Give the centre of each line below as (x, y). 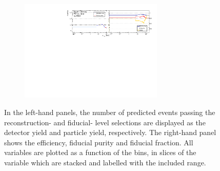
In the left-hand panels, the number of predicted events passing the (110, 112)
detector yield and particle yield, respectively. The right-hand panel (110, 132)
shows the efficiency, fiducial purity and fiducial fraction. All (99, 142)
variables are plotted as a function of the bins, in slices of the (100, 152)
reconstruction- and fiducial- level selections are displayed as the (105, 122)
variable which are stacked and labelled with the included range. (105, 162)
